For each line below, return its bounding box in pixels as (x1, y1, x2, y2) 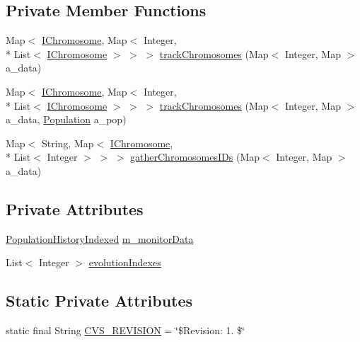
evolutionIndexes (88, 255, 161, 270)
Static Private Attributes (6, 290, 193, 312)
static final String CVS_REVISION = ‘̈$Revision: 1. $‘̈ (6, 323, 245, 338)
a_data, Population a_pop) (6, 112, 127, 127)
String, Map (41, 135, 94, 150)
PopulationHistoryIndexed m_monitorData (6, 231, 194, 246)
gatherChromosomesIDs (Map (130, 149, 260, 164)
